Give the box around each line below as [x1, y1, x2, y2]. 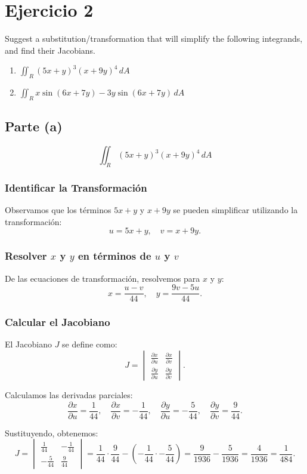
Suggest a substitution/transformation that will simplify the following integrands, [5, 32, 303, 45]
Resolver [5, 248, 47, 263]
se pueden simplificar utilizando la [173, 204, 298, 216]
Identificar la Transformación [5, 180, 147, 195]
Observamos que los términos [5, 204, 111, 216]
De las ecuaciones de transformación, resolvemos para [5, 272, 200, 284]
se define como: [62, 338, 117, 350]
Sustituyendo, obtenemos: [5, 426, 98, 439]
